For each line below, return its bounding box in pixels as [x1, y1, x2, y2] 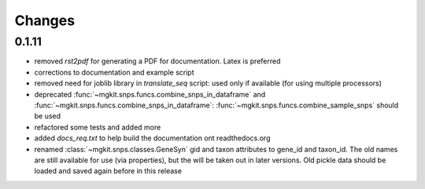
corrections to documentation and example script [34, 67, 194, 77]
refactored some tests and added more [34, 122, 161, 132]
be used [34, 111, 61, 121]
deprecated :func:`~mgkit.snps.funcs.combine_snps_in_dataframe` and [34, 89, 266, 99]
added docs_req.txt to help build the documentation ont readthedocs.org [34, 133, 271, 143]
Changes [14, 12, 75, 29]
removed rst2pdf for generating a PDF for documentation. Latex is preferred [34, 56, 281, 66]
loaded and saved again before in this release [34, 166, 183, 176]
